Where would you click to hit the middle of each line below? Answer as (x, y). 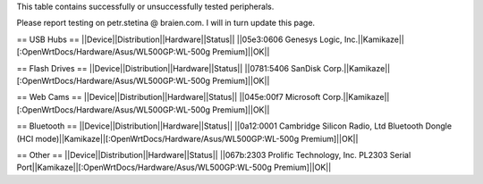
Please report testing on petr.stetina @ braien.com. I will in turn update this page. (166, 23)
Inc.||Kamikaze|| (374, 39)
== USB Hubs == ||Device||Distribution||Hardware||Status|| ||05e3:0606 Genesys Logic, (179, 39)
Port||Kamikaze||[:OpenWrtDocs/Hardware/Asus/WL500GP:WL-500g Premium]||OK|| (174, 167)
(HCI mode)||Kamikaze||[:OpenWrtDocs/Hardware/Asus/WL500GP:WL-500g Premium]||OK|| (187, 138)
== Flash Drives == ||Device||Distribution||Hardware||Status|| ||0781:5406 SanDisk (169, 68)
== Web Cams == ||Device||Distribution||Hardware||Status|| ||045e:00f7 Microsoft (169, 97)
